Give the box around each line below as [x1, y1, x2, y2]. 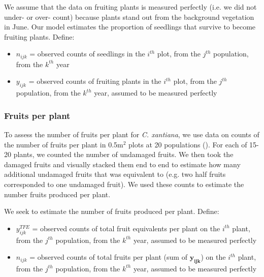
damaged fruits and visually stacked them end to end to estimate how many [4, 159, 241, 169]
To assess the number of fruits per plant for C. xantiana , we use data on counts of [4, 129, 259, 140]
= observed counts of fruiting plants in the [28, 76, 161, 86]
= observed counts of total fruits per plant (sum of [29, 252, 187, 262]
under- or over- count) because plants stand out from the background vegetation [4, 11, 254, 22]
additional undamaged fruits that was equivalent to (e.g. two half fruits [4, 169, 226, 179]
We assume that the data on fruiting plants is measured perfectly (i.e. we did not [4, 2, 257, 12]
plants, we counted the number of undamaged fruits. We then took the [13, 149, 234, 160]
